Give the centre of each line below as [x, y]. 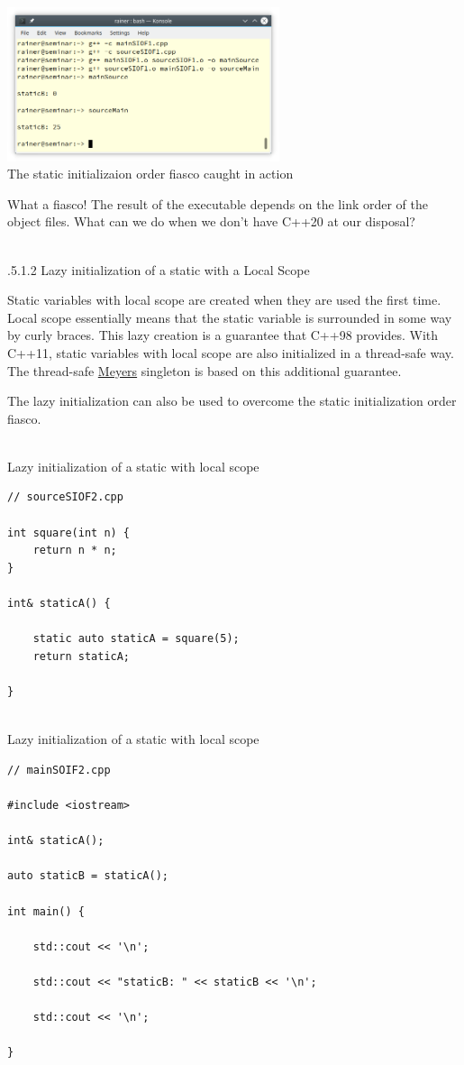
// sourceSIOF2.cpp [65, 497]
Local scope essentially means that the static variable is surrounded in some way [230, 317]
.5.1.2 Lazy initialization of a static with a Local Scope [159, 269]
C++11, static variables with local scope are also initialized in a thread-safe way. [231, 352]
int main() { [46, 911]
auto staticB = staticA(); [88, 876]
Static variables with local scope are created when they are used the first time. [224, 300]
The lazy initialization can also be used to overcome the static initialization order [232, 401]
